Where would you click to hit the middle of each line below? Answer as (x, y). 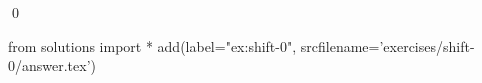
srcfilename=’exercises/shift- (387, 45)
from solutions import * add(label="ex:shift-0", (152, 45)
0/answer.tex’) (52, 65)
